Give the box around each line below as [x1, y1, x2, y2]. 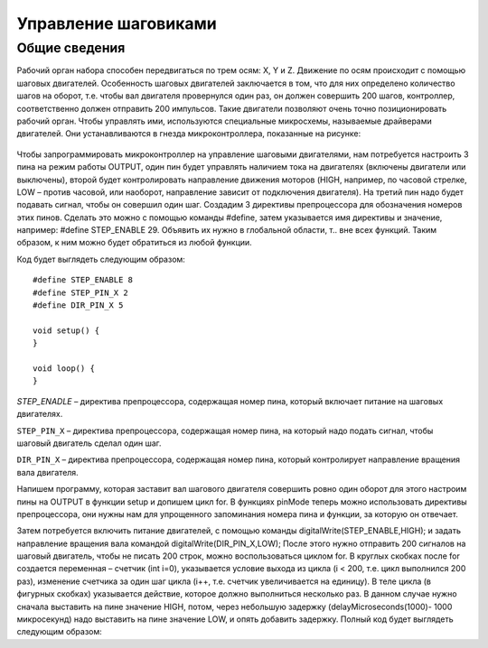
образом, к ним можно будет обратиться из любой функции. [16, 237, 252, 248]
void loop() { [33, 363, 95, 374]
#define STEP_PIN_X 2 [33, 287, 128, 298]
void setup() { [33, 325, 100, 336]
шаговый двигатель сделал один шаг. [16, 438, 162, 449]
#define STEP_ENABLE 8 [33, 275, 134, 285]
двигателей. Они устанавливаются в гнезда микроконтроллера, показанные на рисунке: [16, 128, 361, 139]
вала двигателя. [16, 467, 79, 477]
